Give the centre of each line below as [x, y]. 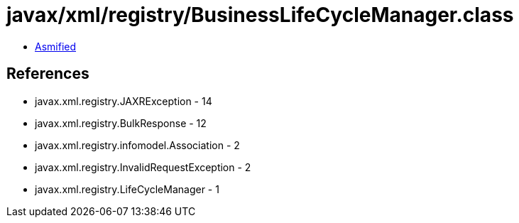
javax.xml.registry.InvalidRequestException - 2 [143, 167]
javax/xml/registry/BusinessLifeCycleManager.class [260, 15]
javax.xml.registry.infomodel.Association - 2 [137, 145]
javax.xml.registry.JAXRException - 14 [124, 101]
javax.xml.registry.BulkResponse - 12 [121, 123]
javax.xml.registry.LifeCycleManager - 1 [127, 189]
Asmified [56, 46]
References [48, 74]
